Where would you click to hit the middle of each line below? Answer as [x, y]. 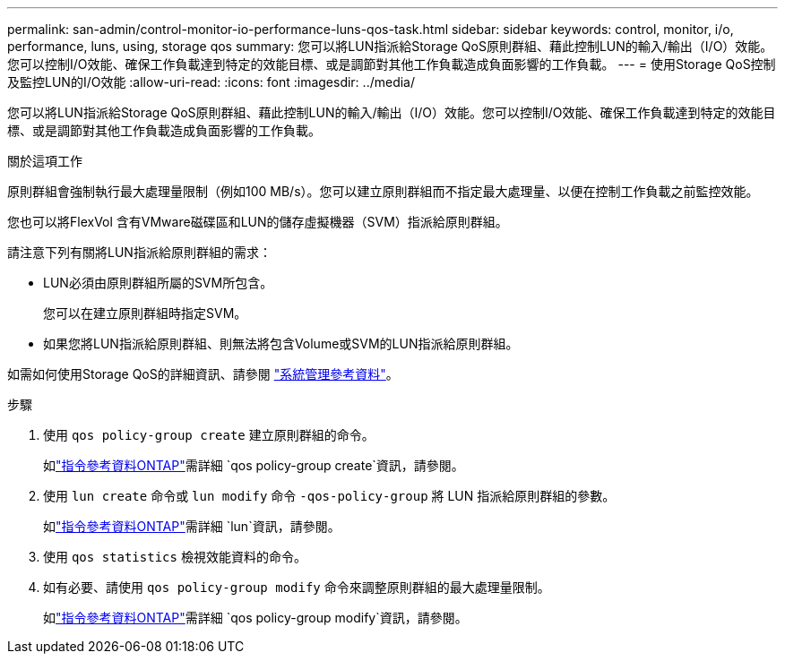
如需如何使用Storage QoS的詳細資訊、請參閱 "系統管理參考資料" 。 [203, 374]
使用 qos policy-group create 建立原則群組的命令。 [209, 435]
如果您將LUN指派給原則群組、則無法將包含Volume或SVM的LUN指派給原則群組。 [281, 343]
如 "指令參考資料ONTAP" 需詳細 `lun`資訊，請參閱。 [192, 526]
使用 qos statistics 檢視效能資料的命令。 [175, 557]
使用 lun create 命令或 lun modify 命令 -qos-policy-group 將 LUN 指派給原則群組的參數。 [329, 496]
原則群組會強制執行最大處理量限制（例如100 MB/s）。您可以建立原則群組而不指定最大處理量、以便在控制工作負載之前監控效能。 [383, 191]
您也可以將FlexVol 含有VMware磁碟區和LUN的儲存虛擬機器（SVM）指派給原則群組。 [258, 222]
